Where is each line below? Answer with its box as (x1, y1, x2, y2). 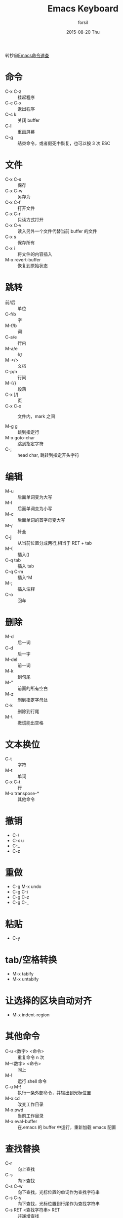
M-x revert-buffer (5, 256, 41, 262)
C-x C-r (5, 211, 21, 217)
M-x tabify (12, 971, 34, 977)
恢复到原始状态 (17, 262, 48, 268)
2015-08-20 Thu (66, 29, 100, 35)
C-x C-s (5, 176, 21, 182)
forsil (78, 19, 88, 25)
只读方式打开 (17, 217, 43, 223)
